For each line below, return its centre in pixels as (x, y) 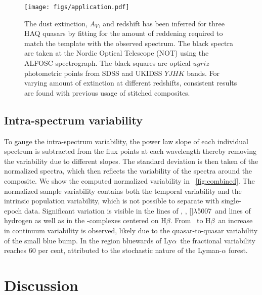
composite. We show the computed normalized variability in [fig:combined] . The (129, 180)
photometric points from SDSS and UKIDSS (93, 73)
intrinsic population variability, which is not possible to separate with (112, 201)
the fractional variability (218, 240)
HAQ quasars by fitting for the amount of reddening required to (124, 33)
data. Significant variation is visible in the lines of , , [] (109, 210)
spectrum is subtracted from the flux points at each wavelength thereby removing (130, 151)
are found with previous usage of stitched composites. (107, 92)
